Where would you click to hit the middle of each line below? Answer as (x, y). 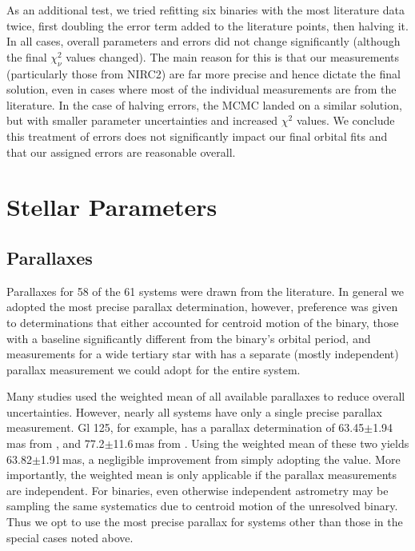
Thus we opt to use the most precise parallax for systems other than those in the (205, 522)
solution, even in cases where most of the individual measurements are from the (202, 89)
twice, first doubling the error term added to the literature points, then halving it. (207, 25)
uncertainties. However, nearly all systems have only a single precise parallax (195, 411)
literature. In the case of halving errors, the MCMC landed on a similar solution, (204, 104)
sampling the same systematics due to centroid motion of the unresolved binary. (202, 506)
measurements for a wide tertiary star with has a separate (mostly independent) (203, 354)
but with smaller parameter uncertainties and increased (142, 120)
